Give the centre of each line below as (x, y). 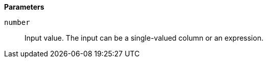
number (17, 22)
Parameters (24, 7)
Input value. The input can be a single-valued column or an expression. (144, 38)
